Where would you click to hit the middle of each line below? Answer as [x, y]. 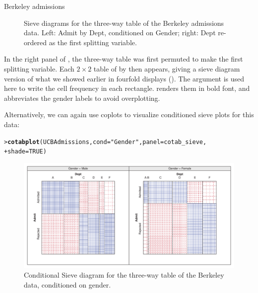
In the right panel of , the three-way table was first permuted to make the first [124, 59]
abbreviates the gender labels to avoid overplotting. [82, 98]
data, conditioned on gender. [67, 285]
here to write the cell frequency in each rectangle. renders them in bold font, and [127, 88]
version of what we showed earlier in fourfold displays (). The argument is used [124, 78]
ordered [35, 42]
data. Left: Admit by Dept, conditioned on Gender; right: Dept [120, 33]
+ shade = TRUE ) [25, 152]
